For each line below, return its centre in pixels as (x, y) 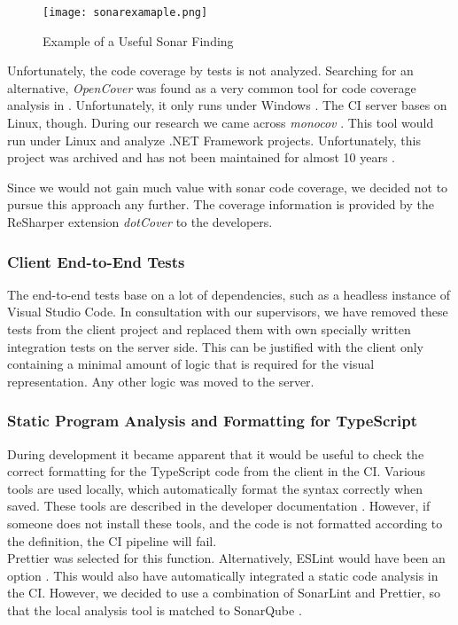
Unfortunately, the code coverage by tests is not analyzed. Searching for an (210, 70)
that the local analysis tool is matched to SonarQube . (155, 609)
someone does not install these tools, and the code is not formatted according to (225, 523)
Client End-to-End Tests (96, 261)
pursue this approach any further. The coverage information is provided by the (221, 204)
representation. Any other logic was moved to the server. (161, 381)
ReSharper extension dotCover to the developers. (140, 222)
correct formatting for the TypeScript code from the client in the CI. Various (217, 471)
